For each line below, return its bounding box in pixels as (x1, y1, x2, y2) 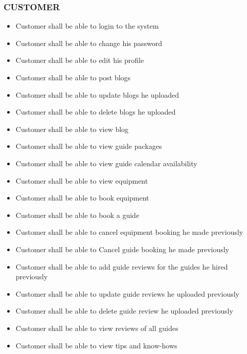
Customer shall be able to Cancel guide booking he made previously (15, 244, 229, 254)
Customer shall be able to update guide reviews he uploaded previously (15, 288, 239, 299)
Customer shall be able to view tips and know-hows (15, 340, 177, 350)
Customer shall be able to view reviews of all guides (15, 322, 178, 333)
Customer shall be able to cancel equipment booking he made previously (15, 227, 243, 237)
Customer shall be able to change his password (15, 37, 163, 48)
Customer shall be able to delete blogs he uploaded (15, 106, 176, 117)
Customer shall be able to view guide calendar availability (15, 158, 197, 168)
